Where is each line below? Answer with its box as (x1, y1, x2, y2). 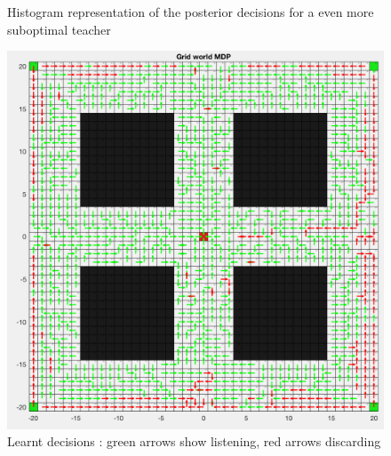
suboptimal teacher (7, 20, 111, 38)
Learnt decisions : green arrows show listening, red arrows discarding (7, 432, 381, 451)
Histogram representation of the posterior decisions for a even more (7, 3, 374, 20)
